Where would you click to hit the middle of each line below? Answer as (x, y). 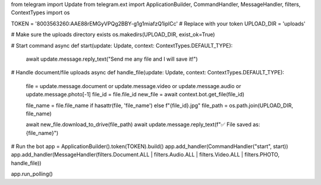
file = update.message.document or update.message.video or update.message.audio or (133, 86)
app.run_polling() (32, 174)
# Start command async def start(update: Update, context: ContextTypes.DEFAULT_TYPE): (122, 45)
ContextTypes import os (40, 12)
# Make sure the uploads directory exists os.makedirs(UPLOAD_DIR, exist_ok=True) (113, 35)
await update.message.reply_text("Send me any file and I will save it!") (112, 59)
